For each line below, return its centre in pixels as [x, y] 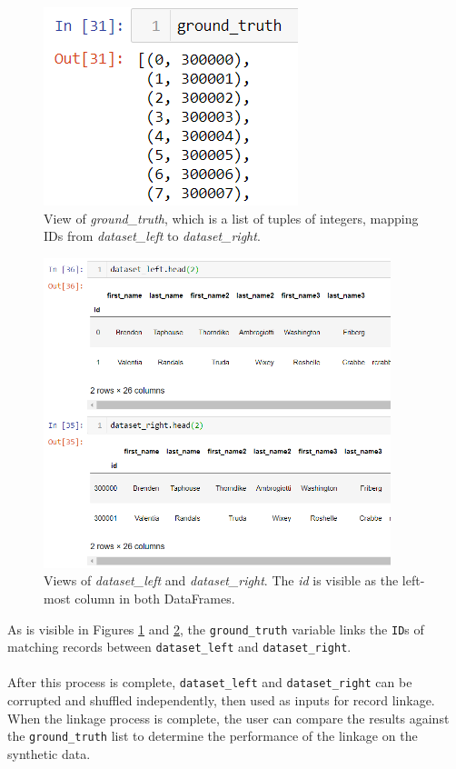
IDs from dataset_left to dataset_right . [152, 236]
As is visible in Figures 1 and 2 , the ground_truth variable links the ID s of [216, 629]
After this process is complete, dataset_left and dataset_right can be [210, 682]
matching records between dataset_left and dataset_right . [179, 647]
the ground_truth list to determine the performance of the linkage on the [213, 736]
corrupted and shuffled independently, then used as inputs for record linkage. [221, 700]
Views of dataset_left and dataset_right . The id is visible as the [221, 580]
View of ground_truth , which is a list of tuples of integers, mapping [231, 218]
